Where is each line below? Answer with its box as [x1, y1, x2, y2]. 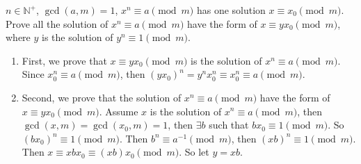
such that [209, 117, 249, 132]
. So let [179, 145, 209, 159]
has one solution [196, 3, 266, 17]
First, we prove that [22, 53, 107, 67]
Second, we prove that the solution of [22, 90, 182, 104]
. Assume [99, 104, 138, 118]
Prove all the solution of [6, 16, 109, 31]
